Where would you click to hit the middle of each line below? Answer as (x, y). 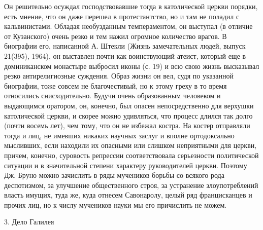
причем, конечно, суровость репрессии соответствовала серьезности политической (131, 155)
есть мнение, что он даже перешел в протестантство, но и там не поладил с (122, 16)
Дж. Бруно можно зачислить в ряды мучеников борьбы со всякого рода (114, 175)
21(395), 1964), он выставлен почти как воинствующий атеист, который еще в (125, 55)
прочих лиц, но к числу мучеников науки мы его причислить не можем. (116, 204)
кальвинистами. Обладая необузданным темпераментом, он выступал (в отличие (128, 26)
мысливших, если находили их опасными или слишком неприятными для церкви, (130, 145)
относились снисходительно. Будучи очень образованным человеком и (112, 95)
